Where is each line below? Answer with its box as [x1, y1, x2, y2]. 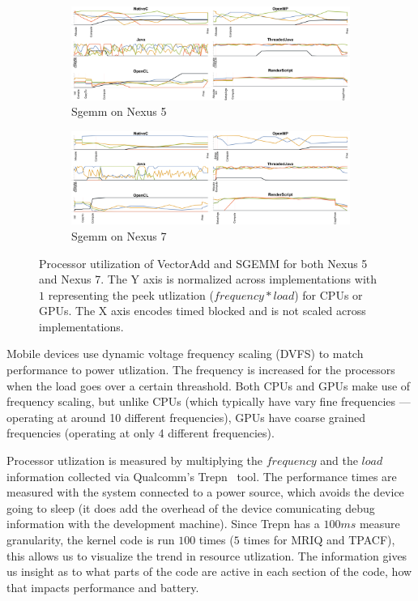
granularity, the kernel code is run [6, 531, 175, 548]
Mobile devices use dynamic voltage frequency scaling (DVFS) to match [6, 345, 364, 362]
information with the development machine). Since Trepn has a [6, 515, 320, 532]
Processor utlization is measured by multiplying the [6, 452, 263, 469]
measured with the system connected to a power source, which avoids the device [6, 484, 404, 501]
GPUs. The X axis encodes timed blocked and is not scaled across [39, 302, 366, 319]
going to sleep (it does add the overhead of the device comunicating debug [6, 499, 375, 516]
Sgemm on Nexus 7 [71, 227, 167, 244]
